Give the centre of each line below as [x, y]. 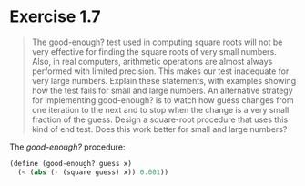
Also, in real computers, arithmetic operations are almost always [152, 61]
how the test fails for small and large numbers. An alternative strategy [162, 90]
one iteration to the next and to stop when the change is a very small [160, 109]
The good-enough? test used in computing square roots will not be [157, 42]
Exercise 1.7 [56, 17]
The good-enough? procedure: [67, 147]
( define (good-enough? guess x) [71, 163]
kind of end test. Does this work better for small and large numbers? [159, 129]
